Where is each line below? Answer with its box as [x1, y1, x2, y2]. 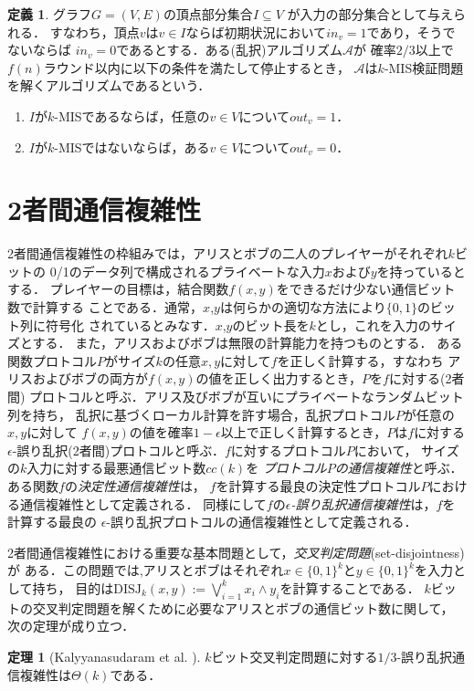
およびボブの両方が [32, 369, 148, 388]
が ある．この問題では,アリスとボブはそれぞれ [7, 560, 284, 580]
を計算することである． [279, 578, 420, 597]
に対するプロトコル [230, 440, 346, 459]
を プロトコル [246, 458, 327, 477]
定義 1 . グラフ [7, 5, 91, 23]
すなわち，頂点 [49, 22, 140, 41]
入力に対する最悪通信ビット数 [26, 458, 206, 477]
